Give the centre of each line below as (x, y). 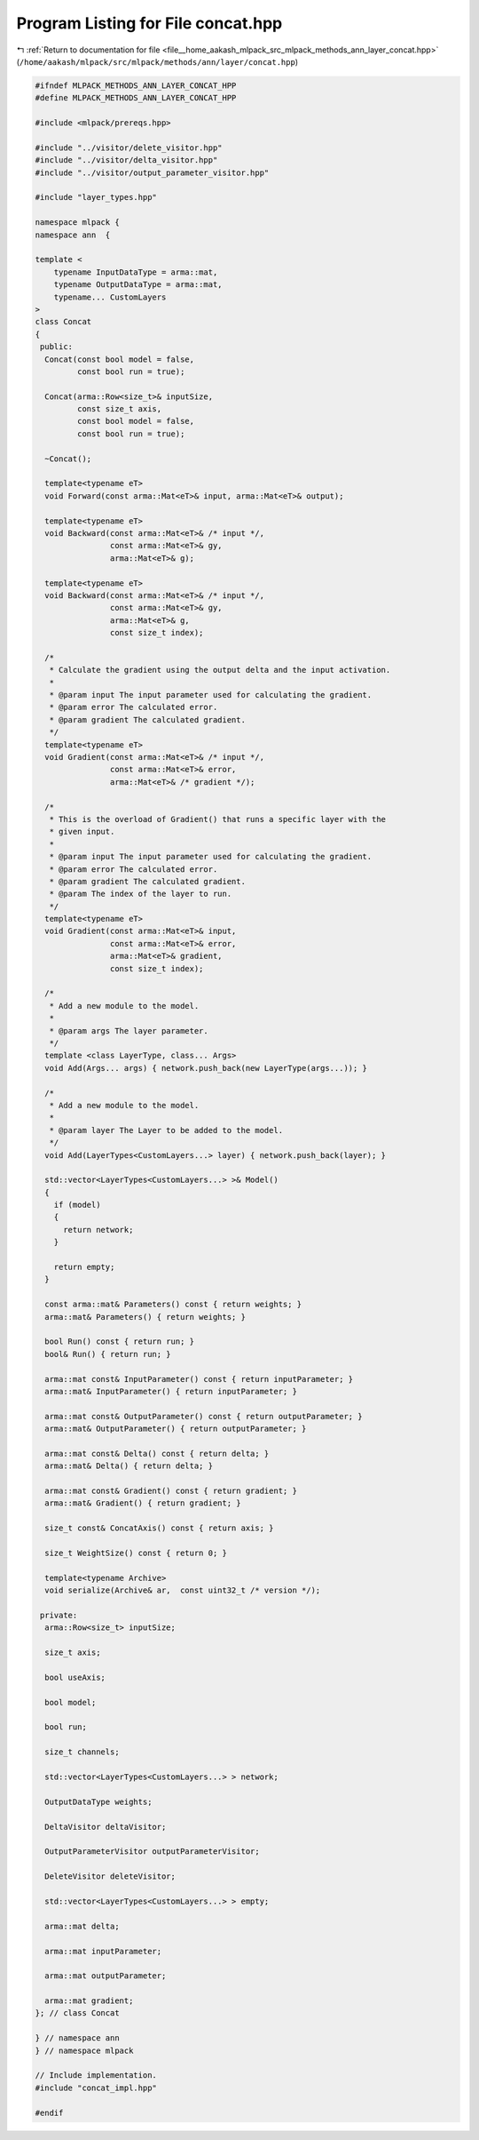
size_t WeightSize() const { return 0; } (136, 1553)
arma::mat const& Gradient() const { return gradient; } (171, 1491)
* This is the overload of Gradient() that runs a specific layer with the (217, 819)
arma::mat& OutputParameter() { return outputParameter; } (176, 1429)
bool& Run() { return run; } (108, 1354)
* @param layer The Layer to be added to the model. (166, 1130)
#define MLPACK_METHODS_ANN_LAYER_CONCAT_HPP (136, 98)
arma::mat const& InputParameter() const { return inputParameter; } (199, 1379)
